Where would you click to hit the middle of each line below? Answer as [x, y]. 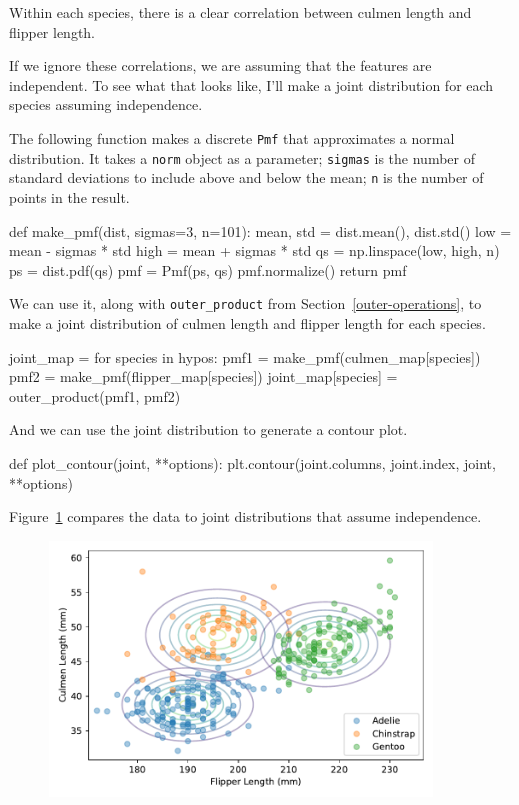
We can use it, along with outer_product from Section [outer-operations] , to [245, 303]
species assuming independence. [106, 104]
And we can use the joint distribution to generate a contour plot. [208, 429]
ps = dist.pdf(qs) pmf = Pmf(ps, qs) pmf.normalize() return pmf [208, 269]
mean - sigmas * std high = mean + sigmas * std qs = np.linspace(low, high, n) [254, 250]
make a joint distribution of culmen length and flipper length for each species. [247, 322]
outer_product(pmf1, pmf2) [95, 395]
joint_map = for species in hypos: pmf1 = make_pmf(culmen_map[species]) [245, 356]
